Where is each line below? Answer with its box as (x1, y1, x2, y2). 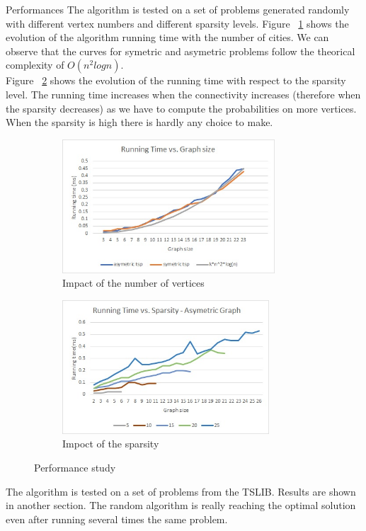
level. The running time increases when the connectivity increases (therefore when (6, 86, 361, 101)
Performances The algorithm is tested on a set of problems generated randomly (6, 2, 350, 16)
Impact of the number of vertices (62, 275, 205, 290)
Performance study (34, 460, 116, 475)
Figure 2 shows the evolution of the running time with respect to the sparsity (6, 73, 346, 88)
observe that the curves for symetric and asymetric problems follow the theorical (6, 43, 355, 58)
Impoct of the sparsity (62, 436, 159, 451)
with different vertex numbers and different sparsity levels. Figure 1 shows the (6, 16, 349, 30)
